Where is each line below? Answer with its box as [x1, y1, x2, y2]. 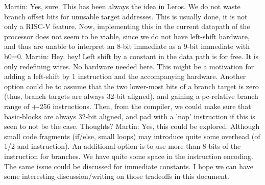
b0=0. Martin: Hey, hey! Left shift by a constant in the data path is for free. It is [4, 50, 259, 61]
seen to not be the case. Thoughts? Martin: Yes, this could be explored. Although [4, 121, 260, 131]
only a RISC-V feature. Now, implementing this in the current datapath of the [4, 21, 250, 32]
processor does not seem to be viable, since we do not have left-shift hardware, [4, 31, 250, 41]
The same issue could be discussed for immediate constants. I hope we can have [4, 161, 253, 171]
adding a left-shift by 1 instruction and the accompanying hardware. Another [4, 71, 246, 82]
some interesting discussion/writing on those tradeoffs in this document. [4, 171, 229, 181]
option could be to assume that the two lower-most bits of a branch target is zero [4, 81, 259, 91]
